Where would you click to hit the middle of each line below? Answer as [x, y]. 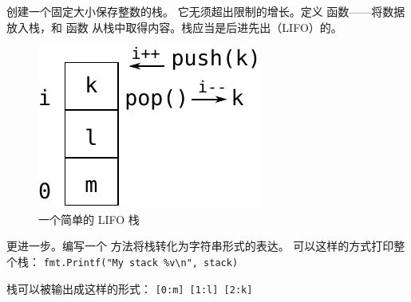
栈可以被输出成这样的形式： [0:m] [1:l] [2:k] [130, 288]
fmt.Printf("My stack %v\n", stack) [141, 263]
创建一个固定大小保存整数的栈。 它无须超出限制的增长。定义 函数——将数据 [206, 11]
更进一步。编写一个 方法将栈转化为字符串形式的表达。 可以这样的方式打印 [200, 246]
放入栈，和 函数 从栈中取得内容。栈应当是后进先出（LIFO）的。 [174, 27]
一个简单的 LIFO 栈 [89, 219]
